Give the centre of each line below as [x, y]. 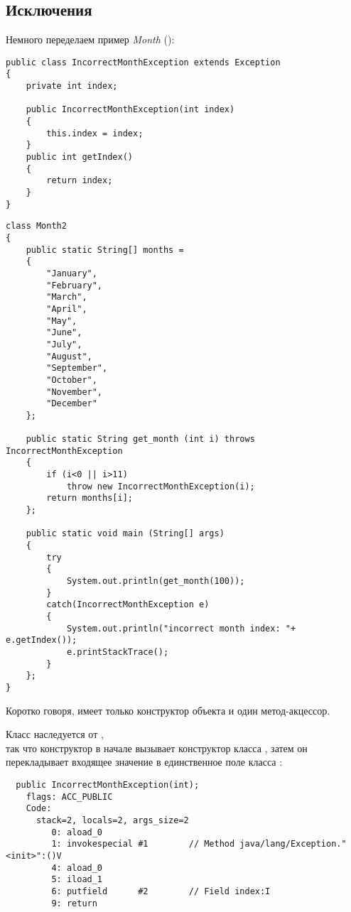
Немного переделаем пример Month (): [90, 39]
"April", [67, 309]
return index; [80, 181]
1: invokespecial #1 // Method [143, 844]
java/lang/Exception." [293, 844]
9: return [74, 903]
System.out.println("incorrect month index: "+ [181, 628]
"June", [64, 333]
